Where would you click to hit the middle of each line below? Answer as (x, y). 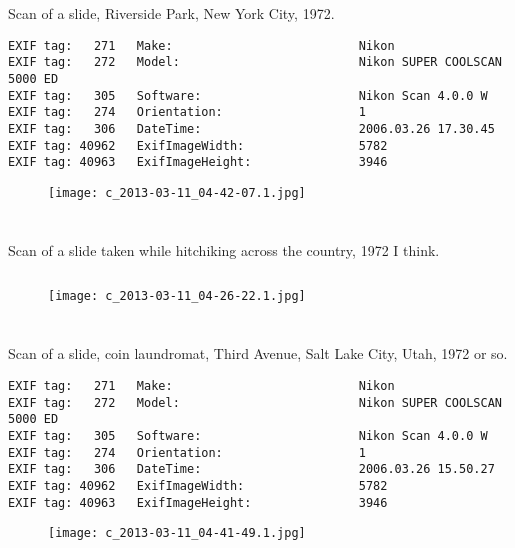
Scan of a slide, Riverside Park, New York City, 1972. (171, 13)
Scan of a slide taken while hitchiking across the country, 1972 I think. (224, 249)
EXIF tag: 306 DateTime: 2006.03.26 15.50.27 (251, 469)
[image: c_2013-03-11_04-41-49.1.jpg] (177, 533)
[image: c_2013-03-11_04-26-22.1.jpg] (177, 296)
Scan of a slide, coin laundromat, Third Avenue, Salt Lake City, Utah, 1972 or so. (258, 353)
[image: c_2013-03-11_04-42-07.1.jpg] (177, 193)
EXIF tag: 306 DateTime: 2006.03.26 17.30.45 (251, 129)
